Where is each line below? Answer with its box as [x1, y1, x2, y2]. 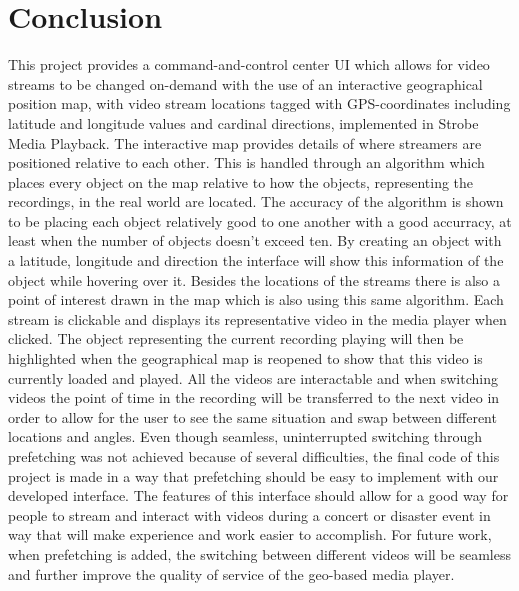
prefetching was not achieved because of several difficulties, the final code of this [8, 446, 500, 466]
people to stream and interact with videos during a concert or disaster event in [8, 504, 491, 525]
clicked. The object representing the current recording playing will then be [8, 328, 464, 349]
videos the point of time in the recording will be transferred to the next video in [8, 387, 500, 408]
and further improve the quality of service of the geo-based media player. [8, 563, 455, 584]
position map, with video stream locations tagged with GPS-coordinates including [8, 93, 511, 114]
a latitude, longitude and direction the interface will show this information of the [8, 250, 504, 271]
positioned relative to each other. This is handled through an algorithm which [8, 152, 485, 173]
